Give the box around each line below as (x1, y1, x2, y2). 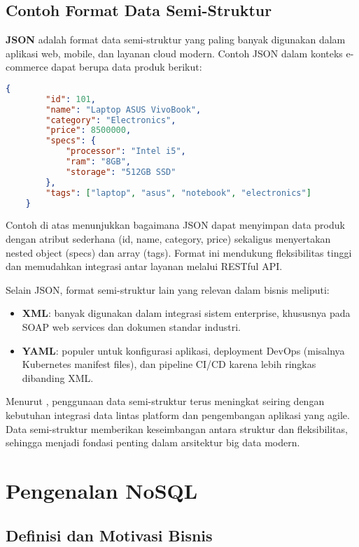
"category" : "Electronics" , (45, 115, 176, 125)
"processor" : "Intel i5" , (65, 146, 186, 157)
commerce (6, 59, 48, 74)
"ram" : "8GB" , (65, 157, 132, 167)
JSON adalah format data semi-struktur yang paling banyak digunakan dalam (6, 32, 346, 47)
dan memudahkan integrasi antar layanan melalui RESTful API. (6, 259, 283, 273)
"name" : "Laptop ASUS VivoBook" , (45, 104, 202, 115)
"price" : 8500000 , (45, 125, 132, 136)
